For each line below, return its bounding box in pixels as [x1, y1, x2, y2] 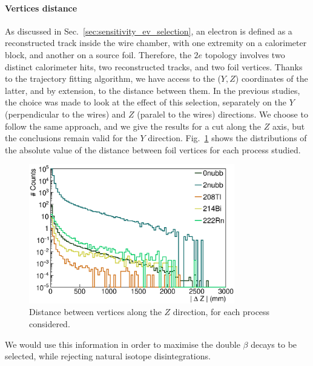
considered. [29, 318, 70, 330]
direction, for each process [173, 305, 270, 318]
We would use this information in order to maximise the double [5, 338, 240, 350]
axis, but [272, 119, 305, 132]
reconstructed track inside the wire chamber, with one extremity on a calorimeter [5, 36, 307, 49]
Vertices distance [5, 1, 77, 14]
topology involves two [205, 48, 285, 61]
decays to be [251, 338, 297, 350]
